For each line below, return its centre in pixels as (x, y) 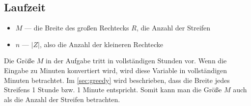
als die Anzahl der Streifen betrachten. (62, 99)
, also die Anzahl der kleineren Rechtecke (101, 44)
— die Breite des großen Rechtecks (77, 28)
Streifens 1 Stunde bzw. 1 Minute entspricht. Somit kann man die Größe (113, 90)
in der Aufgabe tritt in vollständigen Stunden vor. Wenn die (136, 61)
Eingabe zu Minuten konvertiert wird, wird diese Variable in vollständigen (116, 70)
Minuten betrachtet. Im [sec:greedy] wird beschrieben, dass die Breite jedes (117, 80)
